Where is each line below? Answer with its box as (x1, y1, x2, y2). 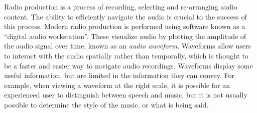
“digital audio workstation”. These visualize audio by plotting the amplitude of (4, 30, 246, 41)
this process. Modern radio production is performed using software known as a (4, 21, 245, 31)
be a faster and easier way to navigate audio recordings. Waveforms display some (4, 60, 253, 70)
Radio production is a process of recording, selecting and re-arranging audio (4, 1, 237, 11)
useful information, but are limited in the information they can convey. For (4, 70, 234, 80)
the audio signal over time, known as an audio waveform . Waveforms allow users (4, 40, 251, 51)
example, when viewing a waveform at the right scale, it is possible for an (4, 79, 230, 90)
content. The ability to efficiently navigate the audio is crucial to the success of (4, 11, 247, 21)
